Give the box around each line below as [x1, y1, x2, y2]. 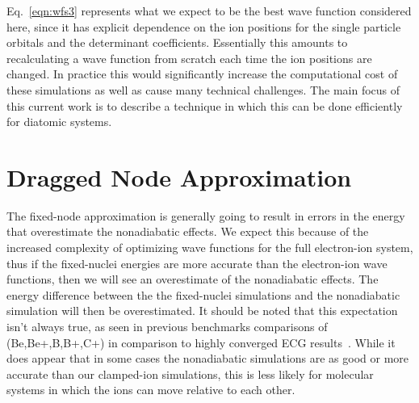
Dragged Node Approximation [6, 160, 352, 193]
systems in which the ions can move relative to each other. [6, 381, 295, 398]
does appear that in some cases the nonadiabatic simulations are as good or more [6, 350, 409, 367]
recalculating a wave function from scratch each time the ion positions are [6, 49, 372, 66]
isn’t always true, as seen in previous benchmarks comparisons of [6, 318, 328, 335]
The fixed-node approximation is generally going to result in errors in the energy [6, 207, 405, 224]
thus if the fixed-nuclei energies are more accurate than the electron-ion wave [6, 254, 388, 271]
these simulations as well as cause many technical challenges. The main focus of [6, 81, 400, 98]
